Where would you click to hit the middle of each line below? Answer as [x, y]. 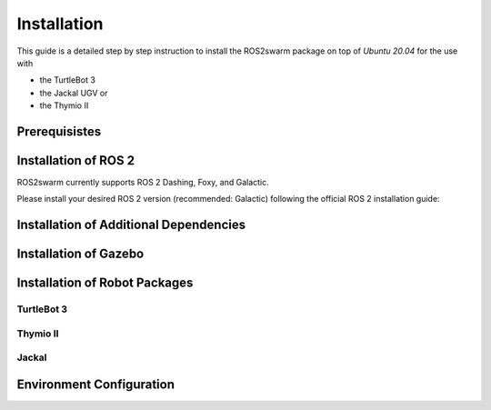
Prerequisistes [59, 131]
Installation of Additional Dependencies [131, 225]
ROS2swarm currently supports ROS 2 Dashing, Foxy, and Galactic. [143, 183]
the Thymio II [64, 105]
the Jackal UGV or [74, 93]
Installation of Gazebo [80, 254]
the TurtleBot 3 [67, 80]
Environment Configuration [95, 384]
